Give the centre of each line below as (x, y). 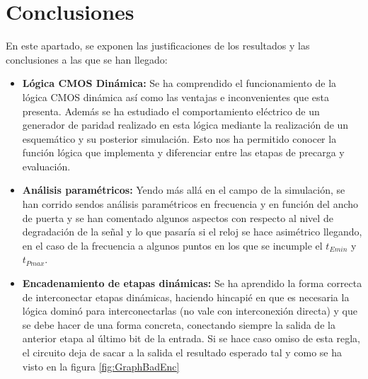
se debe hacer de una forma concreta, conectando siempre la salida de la (179, 324)
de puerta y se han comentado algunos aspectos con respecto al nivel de (178, 217)
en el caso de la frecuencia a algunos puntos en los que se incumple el (172, 245)
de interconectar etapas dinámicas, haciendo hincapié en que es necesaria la (186, 297)
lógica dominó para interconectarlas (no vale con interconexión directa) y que (190, 311)
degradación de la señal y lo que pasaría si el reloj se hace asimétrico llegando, (192, 232)
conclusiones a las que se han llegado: (87, 59)
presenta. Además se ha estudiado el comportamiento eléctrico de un (171, 111)
